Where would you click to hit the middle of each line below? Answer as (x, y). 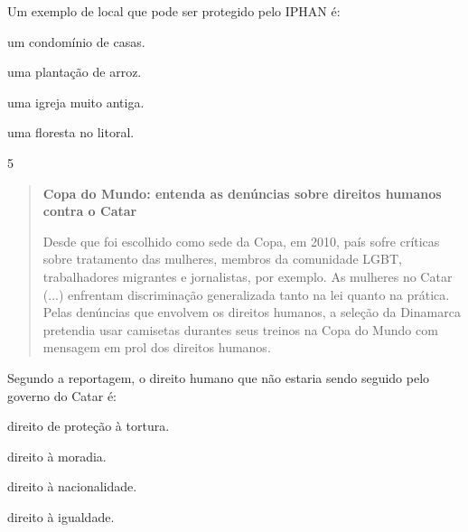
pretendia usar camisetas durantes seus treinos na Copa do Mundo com (240, 329)
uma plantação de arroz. (75, 72)
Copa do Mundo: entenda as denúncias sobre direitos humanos (242, 193)
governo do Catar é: (62, 395)
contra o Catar (90, 211)
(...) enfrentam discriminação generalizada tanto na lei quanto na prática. (246, 294)
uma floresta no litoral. (71, 132)
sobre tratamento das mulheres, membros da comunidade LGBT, (222, 259)
